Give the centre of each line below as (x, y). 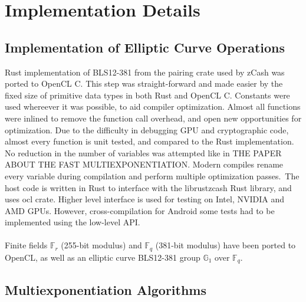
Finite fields (26, 245)
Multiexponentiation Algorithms (106, 289)
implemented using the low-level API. (73, 222)
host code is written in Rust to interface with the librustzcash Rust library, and (148, 187)
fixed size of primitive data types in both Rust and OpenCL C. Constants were (147, 95)
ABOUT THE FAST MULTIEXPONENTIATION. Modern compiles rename (144, 164)
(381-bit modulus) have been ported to (226, 245)
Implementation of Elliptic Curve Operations (145, 47)
